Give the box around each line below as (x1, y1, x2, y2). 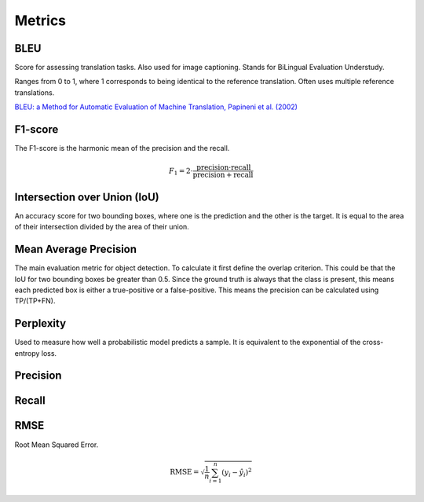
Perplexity (14, 317, 67, 330)
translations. (14, 87, 55, 97)
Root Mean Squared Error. (14, 440, 99, 449)
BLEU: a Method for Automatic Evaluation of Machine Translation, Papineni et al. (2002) (14, 102, 298, 112)
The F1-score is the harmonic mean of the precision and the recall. (14, 144, 230, 153)
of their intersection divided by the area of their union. (14, 222, 190, 232)
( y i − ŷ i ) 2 (221, 466, 252, 478)
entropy (14, 348, 40, 357)
